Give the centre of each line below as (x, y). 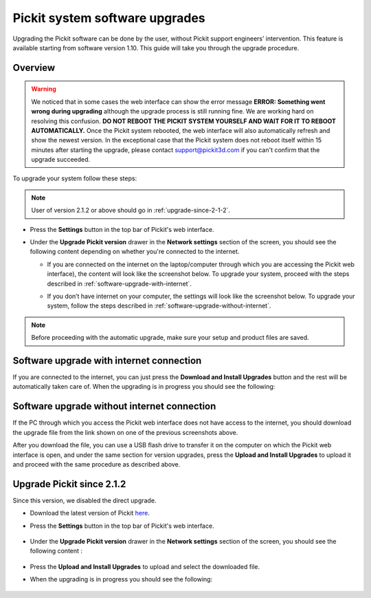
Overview (34, 68)
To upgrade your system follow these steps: (75, 178)
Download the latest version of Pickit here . (90, 513)
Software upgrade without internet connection (114, 406)
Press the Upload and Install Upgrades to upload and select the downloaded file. (145, 566)
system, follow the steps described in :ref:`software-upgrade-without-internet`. (159, 306)
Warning (44, 89)
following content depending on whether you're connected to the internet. (135, 252)
